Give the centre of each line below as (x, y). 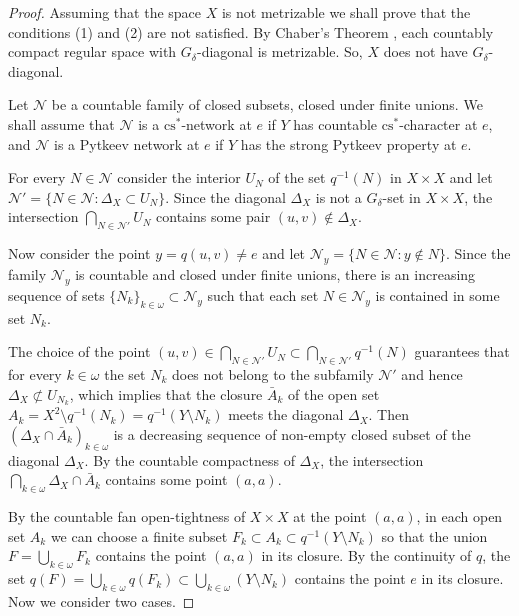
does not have (425, 51)
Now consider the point (79, 253)
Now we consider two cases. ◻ (101, 600)
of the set (297, 177)
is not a (338, 196)
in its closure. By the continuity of (366, 555)
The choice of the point (79, 351)
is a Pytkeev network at (127, 143)
